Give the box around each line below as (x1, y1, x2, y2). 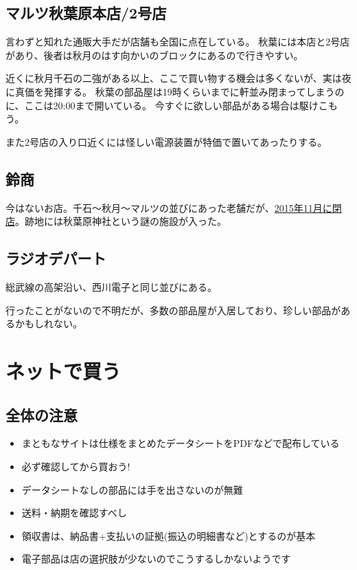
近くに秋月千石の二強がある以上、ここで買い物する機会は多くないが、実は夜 (5, 71, 352, 85)
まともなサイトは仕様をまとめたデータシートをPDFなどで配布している (21, 436, 340, 450)
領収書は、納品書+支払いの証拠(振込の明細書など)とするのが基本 (21, 528, 316, 542)
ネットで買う (5, 356, 122, 384)
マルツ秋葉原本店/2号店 (5, 2, 167, 23)
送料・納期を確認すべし (21, 505, 127, 520)
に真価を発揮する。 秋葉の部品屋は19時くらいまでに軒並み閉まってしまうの (5, 84, 345, 98)
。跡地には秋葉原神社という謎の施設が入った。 (15, 214, 227, 228)
